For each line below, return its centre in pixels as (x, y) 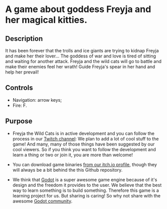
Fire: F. (20, 105)
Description (24, 39)
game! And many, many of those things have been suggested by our (83, 144)
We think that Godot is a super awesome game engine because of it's (85, 179)
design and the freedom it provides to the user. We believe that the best (87, 185)
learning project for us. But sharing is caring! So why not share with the (86, 195)
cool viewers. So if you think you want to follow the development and (84, 149)
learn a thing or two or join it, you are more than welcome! (73, 155)
